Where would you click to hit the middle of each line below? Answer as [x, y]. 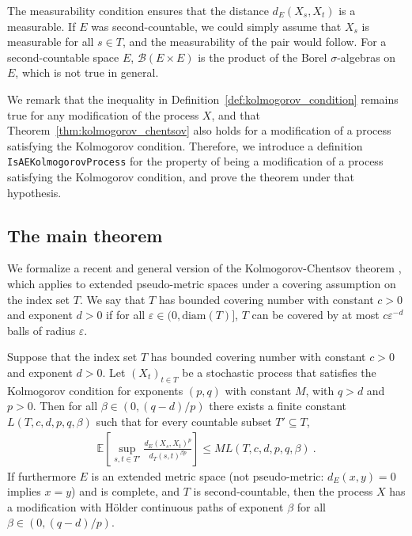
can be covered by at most [316, 315]
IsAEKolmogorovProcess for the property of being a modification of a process [195, 161]
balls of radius [42, 330]
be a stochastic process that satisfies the [279, 372]
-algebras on [367, 57]
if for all [126, 315]
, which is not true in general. [87, 72]
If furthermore [42, 475]
